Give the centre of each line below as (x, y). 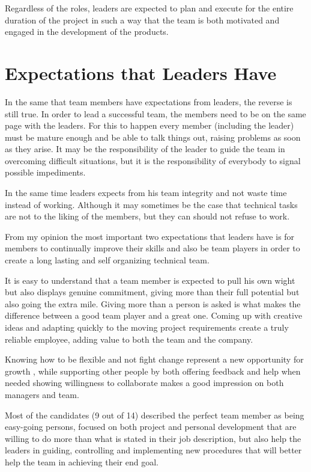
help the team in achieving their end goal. (82, 461)
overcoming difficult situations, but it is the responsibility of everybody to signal (153, 160)
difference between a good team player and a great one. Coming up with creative (154, 315)
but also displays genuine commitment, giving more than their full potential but (152, 292)
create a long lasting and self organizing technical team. (107, 260)
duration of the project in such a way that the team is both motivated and (142, 20)
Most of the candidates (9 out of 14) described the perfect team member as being (155, 415)
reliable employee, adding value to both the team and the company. (129, 339)
